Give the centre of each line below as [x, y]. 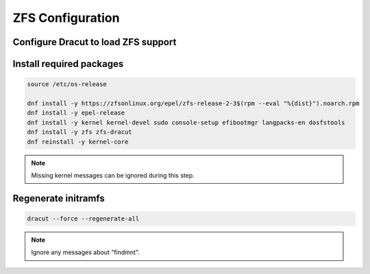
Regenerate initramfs [59, 198]
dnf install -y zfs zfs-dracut [80, 132]
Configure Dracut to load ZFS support [95, 42]
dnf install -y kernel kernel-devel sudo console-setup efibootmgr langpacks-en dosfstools [186, 122]
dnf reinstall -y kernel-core [78, 141]
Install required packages [68, 64]
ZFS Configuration [66, 18]
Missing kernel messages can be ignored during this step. [113, 175]
